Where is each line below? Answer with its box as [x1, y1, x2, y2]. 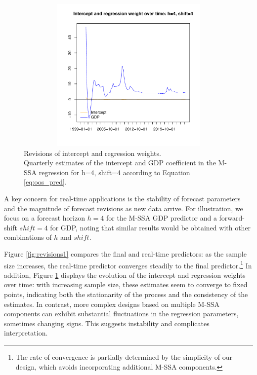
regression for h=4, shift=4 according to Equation [39, 167, 190, 177]
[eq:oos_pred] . [24, 177, 67, 187]
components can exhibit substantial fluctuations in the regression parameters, [4, 308, 239, 319]
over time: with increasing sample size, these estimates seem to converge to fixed [4, 279, 248, 290]
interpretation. [4, 328, 48, 338]
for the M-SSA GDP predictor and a [106, 213, 217, 223]
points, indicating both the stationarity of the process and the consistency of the [4, 289, 248, 299]
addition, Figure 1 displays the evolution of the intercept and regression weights [4, 269, 246, 280]
